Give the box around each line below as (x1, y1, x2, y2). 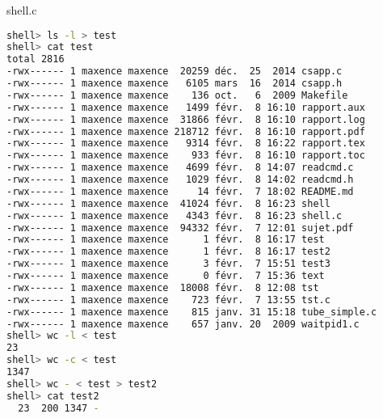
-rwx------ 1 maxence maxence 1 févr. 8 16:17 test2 (6, 246, 330, 258)
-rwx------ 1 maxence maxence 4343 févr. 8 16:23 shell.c (6, 209, 343, 222)
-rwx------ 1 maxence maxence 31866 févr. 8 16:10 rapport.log (6, 113, 365, 125)
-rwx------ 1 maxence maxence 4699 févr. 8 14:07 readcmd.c (6, 162, 354, 174)
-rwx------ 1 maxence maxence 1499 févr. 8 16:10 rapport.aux (6, 101, 365, 113)
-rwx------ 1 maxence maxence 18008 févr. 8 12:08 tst (6, 281, 319, 293)
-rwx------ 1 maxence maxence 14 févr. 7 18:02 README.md (6, 185, 354, 197)
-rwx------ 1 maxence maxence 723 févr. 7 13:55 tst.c (6, 293, 330, 306)
